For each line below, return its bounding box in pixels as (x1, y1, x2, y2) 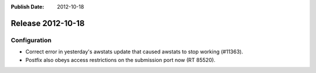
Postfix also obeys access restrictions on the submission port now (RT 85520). (25, 56, 216, 63)
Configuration (11, 36, 52, 44)
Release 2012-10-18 (11, 18, 85, 28)
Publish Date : (11, 3, 44, 10)
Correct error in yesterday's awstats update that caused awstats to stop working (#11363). (25, 48, 243, 55)
